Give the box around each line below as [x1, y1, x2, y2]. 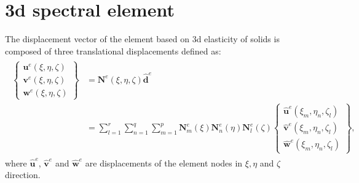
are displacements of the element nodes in [85, 156, 243, 169]
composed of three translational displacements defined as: [5, 44, 221, 57]
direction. [5, 168, 41, 181]
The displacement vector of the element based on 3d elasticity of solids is [5, 32, 280, 45]
